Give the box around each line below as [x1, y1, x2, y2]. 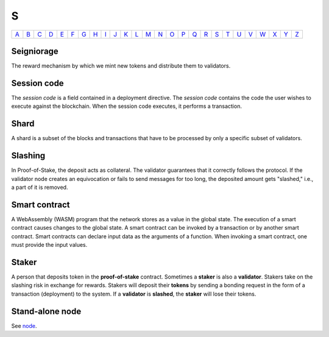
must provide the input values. [11, 241, 88, 249]
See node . [11, 322, 37, 329]
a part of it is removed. [11, 183, 68, 191]
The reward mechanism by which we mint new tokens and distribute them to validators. [11, 62, 231, 69]
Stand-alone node [11, 306, 82, 316]
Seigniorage [11, 46, 59, 56]
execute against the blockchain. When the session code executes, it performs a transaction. [11, 102, 242, 110]
